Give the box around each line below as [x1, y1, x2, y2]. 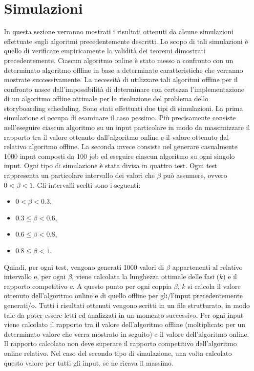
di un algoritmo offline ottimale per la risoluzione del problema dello [4, 93, 209, 104]
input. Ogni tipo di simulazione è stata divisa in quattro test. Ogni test [4, 160, 217, 171]
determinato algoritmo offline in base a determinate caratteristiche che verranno [4, 65, 243, 75]
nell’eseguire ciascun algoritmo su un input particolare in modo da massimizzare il [4, 122, 250, 132]
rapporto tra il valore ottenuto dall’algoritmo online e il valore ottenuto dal [4, 131, 229, 142]
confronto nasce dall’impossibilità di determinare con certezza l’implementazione [4, 84, 244, 94]
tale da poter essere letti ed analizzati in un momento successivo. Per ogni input [4, 309, 244, 320]
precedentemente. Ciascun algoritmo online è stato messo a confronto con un [4, 55, 233, 65]
